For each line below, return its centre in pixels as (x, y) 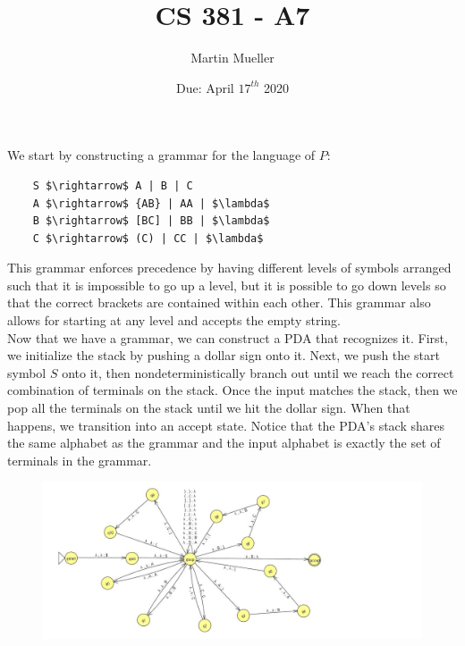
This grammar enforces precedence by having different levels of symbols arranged (229, 268)
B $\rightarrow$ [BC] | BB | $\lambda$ (151, 221)
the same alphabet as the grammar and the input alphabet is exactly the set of (224, 443)
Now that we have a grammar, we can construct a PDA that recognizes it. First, (228, 337)
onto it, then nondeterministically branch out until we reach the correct (258, 372)
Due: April (205, 87)
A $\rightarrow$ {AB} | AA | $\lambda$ (151, 203)
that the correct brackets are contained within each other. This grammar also (219, 302)
